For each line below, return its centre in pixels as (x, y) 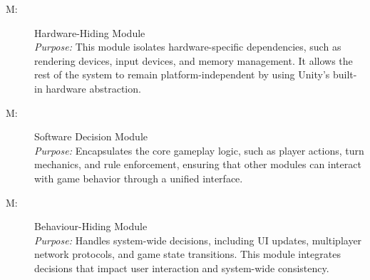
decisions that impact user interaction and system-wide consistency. (182, 268)
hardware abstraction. (93, 88)
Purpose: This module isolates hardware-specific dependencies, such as (188, 47)
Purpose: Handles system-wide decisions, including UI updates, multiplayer (198, 240)
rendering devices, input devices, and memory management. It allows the (194, 60)
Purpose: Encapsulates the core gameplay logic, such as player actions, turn (199, 150)
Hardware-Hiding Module (90, 32)
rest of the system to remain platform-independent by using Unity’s (182, 74)
